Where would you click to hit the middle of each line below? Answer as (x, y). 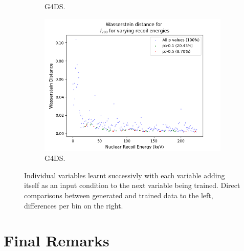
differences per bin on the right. (74, 205)
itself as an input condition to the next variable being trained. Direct (132, 185)
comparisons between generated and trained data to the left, (119, 195)
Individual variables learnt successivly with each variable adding (125, 175)
